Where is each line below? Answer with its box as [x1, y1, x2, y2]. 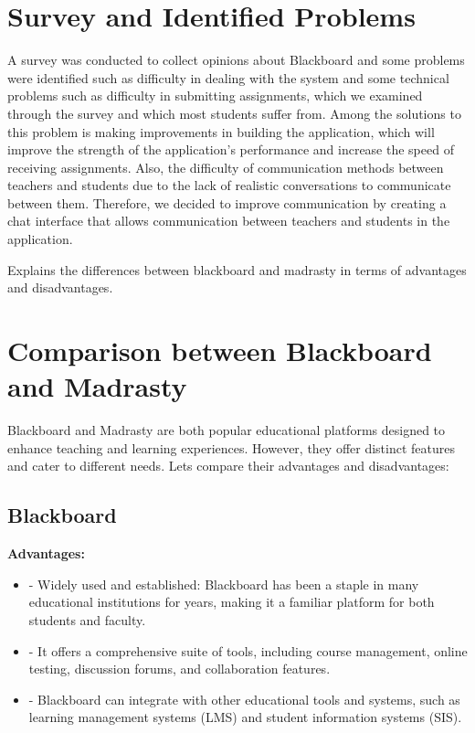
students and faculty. [28, 610, 146, 629]
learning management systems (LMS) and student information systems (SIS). [28, 707, 462, 727]
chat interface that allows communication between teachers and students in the [7, 211, 450, 230]
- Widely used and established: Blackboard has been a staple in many [28, 574, 419, 593]
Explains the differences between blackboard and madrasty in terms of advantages [7, 260, 467, 279]
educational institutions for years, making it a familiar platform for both [28, 592, 435, 611]
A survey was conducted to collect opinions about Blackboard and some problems [7, 50, 465, 69]
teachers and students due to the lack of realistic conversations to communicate [7, 175, 451, 195]
